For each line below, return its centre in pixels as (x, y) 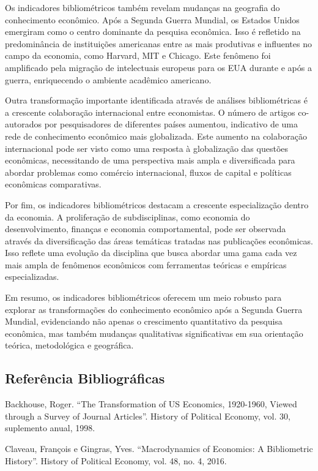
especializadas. (32, 277)
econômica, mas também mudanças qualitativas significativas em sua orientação (154, 333)
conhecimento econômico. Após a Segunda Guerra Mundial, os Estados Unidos (152, 19)
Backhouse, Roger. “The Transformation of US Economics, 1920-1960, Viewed (151, 404)
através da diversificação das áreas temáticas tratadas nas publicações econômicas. (159, 240)
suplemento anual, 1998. (50, 428)
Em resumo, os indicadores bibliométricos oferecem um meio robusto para (143, 297)
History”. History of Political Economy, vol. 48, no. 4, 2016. (116, 460)
